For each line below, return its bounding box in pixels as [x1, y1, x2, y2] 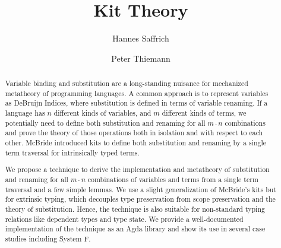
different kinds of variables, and [53, 108, 151, 118]
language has [5, 108, 45, 118]
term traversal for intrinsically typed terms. [5, 147, 140, 157]
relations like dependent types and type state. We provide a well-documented [5, 214, 244, 224]
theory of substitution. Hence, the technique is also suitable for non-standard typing [5, 204, 265, 214]
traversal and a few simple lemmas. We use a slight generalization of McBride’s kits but [5, 184, 276, 194]
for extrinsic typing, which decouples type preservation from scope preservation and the [5, 194, 276, 204]
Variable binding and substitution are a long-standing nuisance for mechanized [5, 78, 248, 88]
